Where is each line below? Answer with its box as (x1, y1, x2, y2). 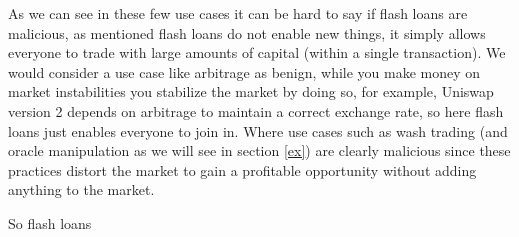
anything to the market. (8, 179, 155, 200)
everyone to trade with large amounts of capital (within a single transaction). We (8, 42, 506, 63)
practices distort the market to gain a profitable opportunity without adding (8, 159, 477, 180)
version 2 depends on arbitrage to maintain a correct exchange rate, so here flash (8, 100, 504, 121)
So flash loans (8, 212, 92, 233)
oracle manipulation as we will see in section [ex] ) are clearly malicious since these (8, 140, 511, 161)
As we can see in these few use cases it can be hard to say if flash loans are (8, 3, 468, 23)
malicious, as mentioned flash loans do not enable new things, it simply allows (8, 22, 486, 43)
